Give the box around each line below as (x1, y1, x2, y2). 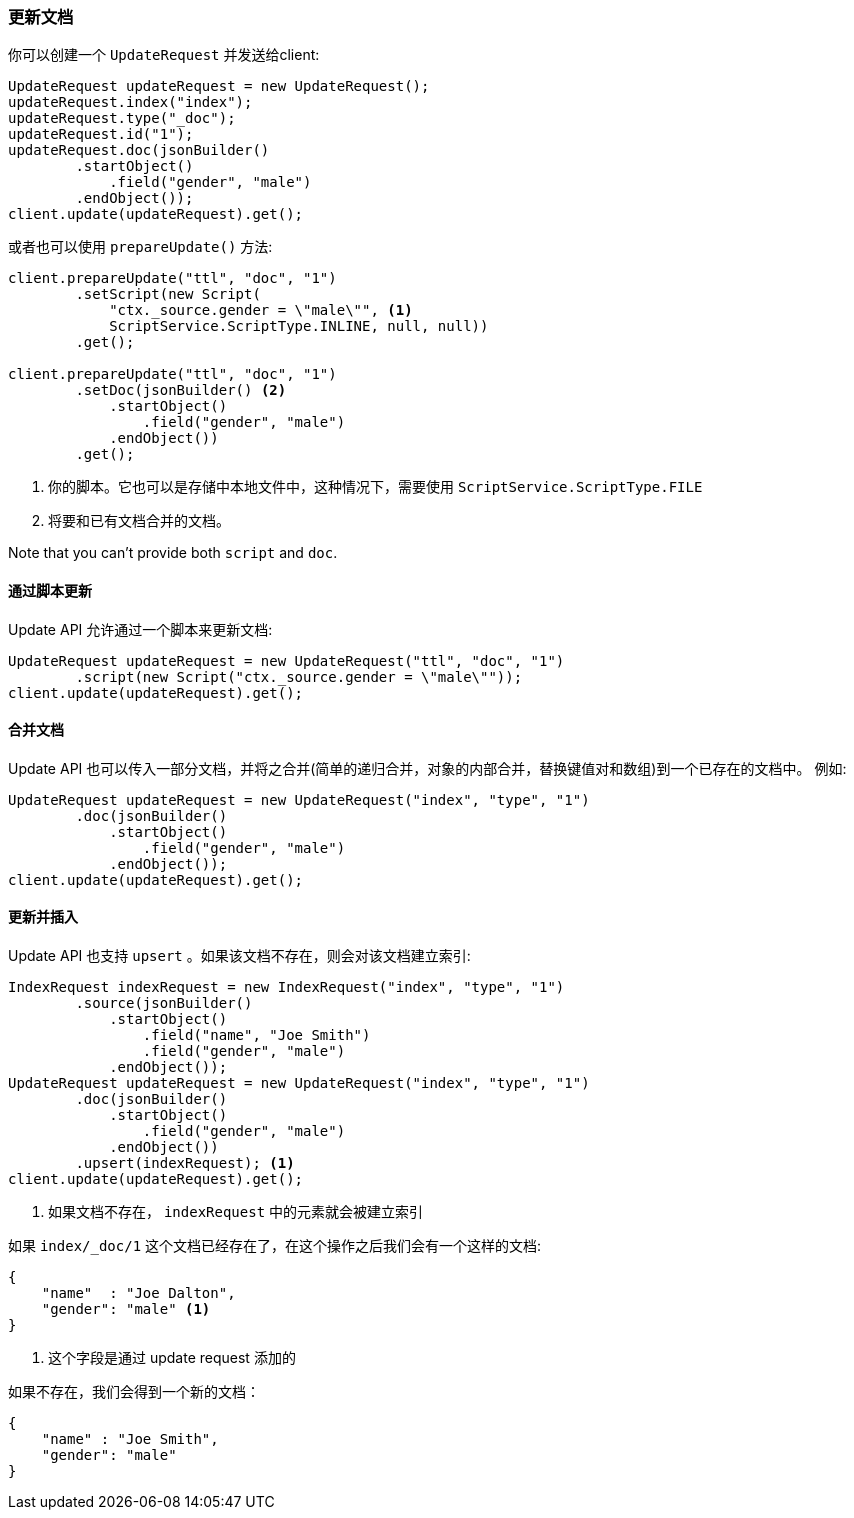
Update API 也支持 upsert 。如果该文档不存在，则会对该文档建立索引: (8, 947, 471, 965)
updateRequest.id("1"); (8, 126, 194, 143)
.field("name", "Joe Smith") (142, 1027, 371, 1044)
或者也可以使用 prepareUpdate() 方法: (8, 238, 273, 256)
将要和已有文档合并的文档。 (48, 512, 230, 530)
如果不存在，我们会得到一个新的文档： (8, 1383, 260, 1401)
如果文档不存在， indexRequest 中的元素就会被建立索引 (48, 1203, 424, 1221)
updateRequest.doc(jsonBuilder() (8, 142, 270, 159)
